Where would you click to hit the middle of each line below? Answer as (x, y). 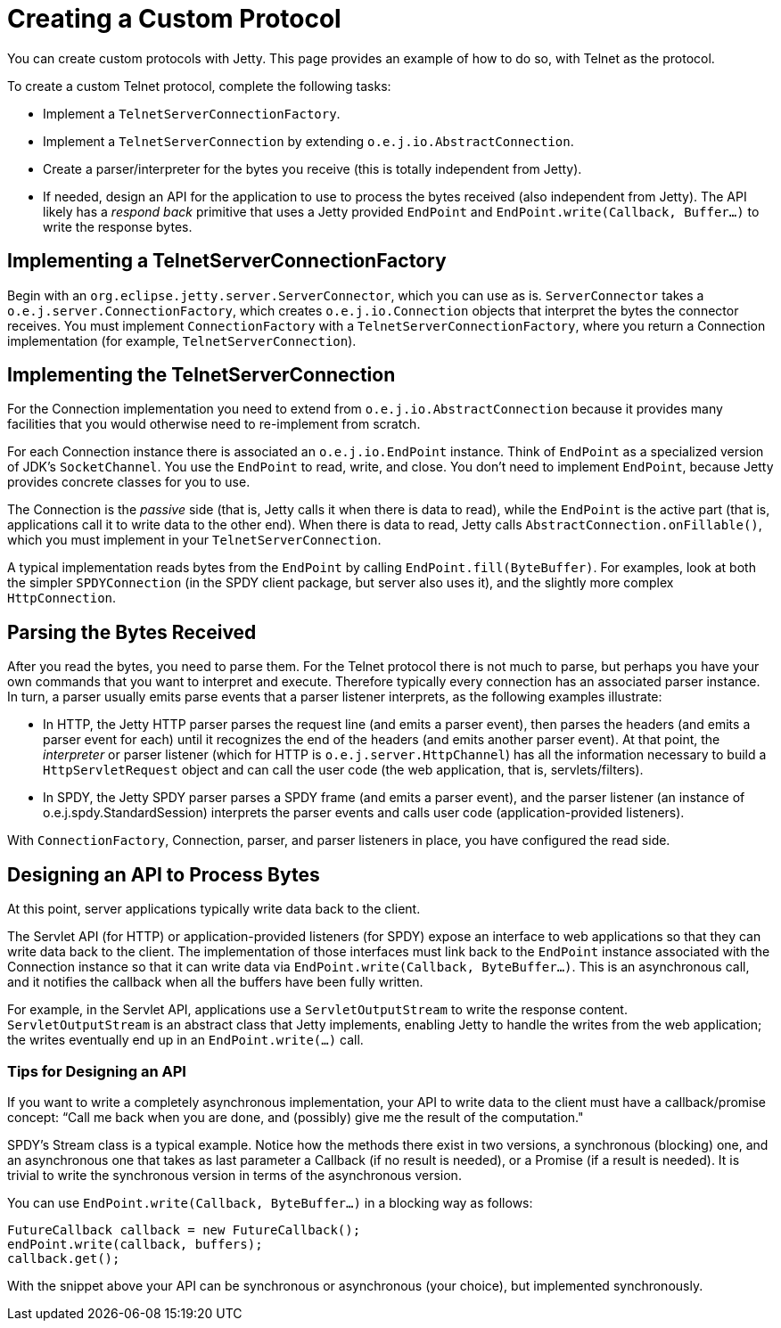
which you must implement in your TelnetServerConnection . (194, 540)
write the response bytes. (118, 226)
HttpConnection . (62, 598)
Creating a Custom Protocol (174, 19)
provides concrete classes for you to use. (129, 482)
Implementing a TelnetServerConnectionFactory (227, 261)
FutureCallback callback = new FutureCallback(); (184, 1230)
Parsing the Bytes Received (132, 632)
